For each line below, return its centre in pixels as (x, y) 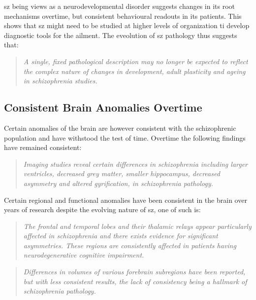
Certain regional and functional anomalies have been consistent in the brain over (126, 200)
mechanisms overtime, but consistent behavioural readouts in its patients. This (123, 16)
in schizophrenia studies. (60, 81)
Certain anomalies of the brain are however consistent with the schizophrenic (120, 128)
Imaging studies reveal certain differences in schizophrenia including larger (136, 164)
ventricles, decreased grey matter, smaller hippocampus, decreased (122, 173)
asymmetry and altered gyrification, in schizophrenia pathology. (118, 183)
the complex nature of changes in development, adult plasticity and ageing (134, 71)
